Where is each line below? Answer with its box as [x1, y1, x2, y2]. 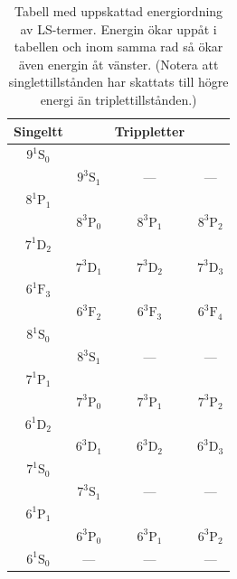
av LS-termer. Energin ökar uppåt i [20, 19, 217, 38]
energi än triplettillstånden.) [40, 89, 197, 108]
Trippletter [114, 121, 185, 140]
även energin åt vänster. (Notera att [18, 54, 219, 73]
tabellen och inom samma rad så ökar [14, 37, 223, 56]
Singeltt [14, 121, 63, 140]
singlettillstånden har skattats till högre [8, 72, 229, 91]
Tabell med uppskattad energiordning [14, 2, 223, 20]
